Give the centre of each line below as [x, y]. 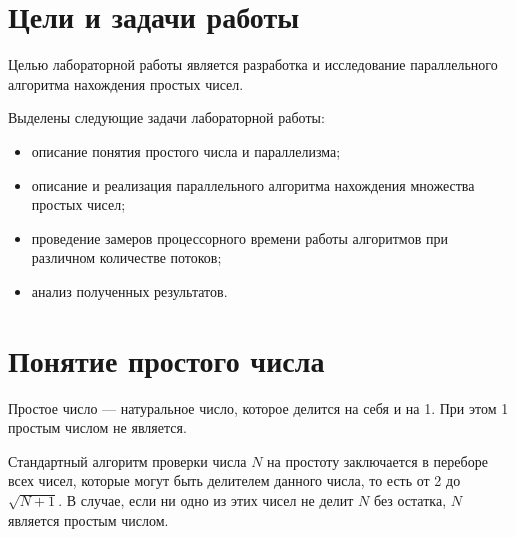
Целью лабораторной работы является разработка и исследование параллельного [253, 64]
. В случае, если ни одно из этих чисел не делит [206, 499]
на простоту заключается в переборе [377, 460]
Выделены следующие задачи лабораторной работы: [166, 117]
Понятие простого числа [166, 359]
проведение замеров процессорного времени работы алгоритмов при [239, 237]
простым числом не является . [97, 427]
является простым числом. [88, 519]
